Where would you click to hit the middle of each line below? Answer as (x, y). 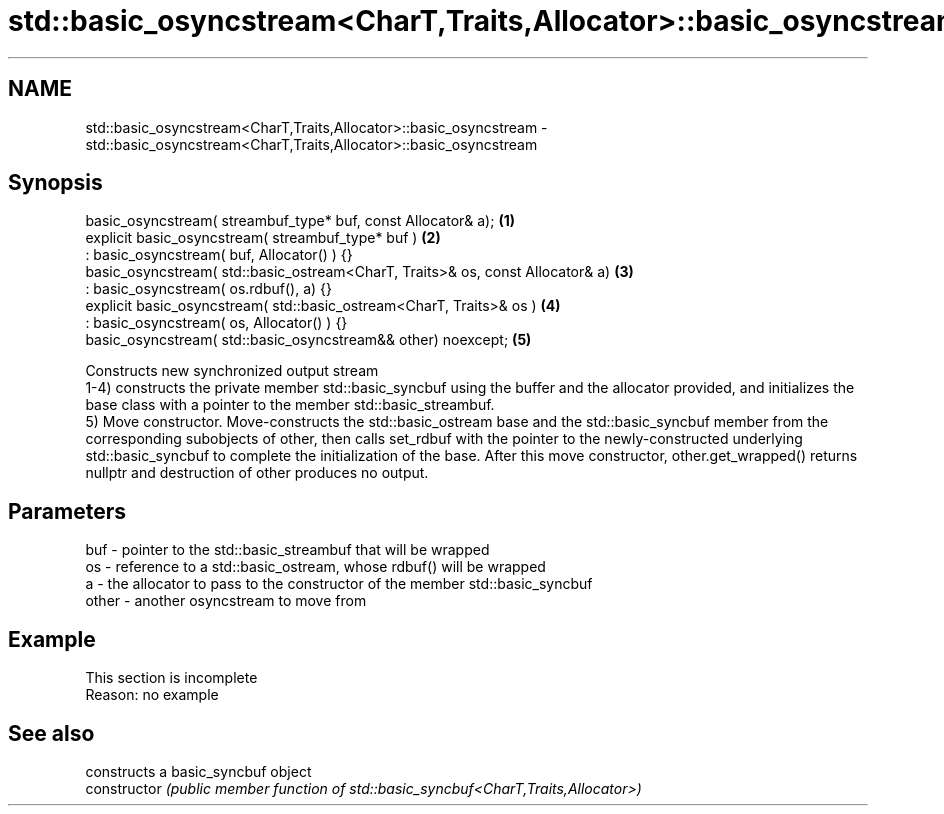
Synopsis (55, 183)
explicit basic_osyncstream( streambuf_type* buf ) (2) (263, 238)
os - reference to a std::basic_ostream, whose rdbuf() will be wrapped (315, 567)
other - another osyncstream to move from (226, 601)
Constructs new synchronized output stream (232, 371)
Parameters (67, 511)
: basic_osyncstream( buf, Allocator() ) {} (219, 255)
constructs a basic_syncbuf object (198, 771)
